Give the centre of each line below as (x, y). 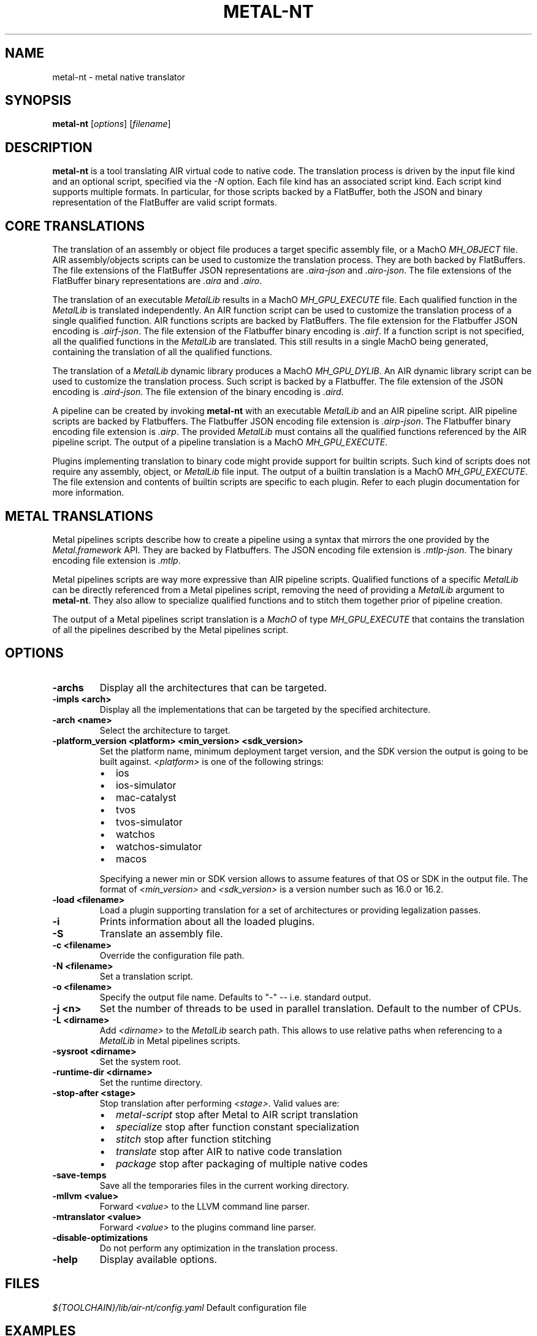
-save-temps (79, 1175)
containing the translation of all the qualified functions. (162, 352)
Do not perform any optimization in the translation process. (219, 1248)
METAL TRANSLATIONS (79, 516)
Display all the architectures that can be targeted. (213, 687)
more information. (88, 493)
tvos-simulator (149, 822)
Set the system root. (140, 1061)
